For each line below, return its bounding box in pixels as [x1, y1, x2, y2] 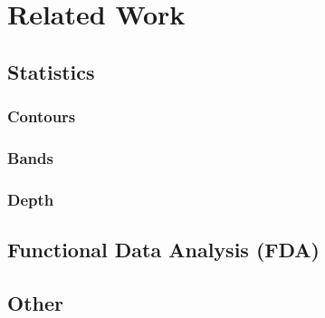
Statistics [7, 57, 95, 85]
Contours [7, 105, 76, 128]
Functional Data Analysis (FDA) [7, 236, 320, 264]
